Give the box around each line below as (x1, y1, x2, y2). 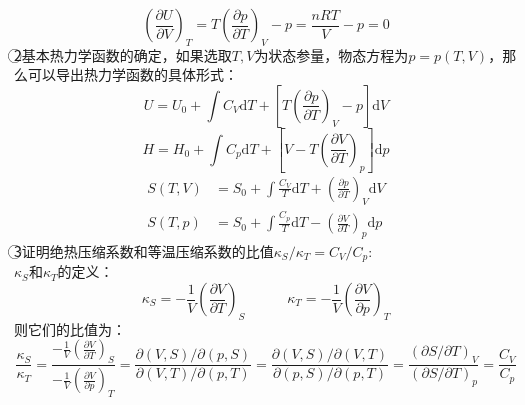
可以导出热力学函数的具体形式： (27, 64, 238, 85)
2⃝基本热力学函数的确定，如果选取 (14, 44, 232, 65)
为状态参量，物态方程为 (254, 44, 409, 65)
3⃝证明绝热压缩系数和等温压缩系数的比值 (14, 240, 274, 261)
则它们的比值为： (14, 318, 126, 339)
